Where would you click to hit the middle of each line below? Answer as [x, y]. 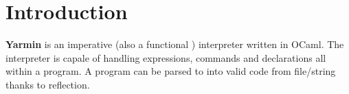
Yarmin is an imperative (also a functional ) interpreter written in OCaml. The [175, 44]
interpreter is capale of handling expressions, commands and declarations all [166, 57]
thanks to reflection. [48, 84]
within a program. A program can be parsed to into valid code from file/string [171, 71]
